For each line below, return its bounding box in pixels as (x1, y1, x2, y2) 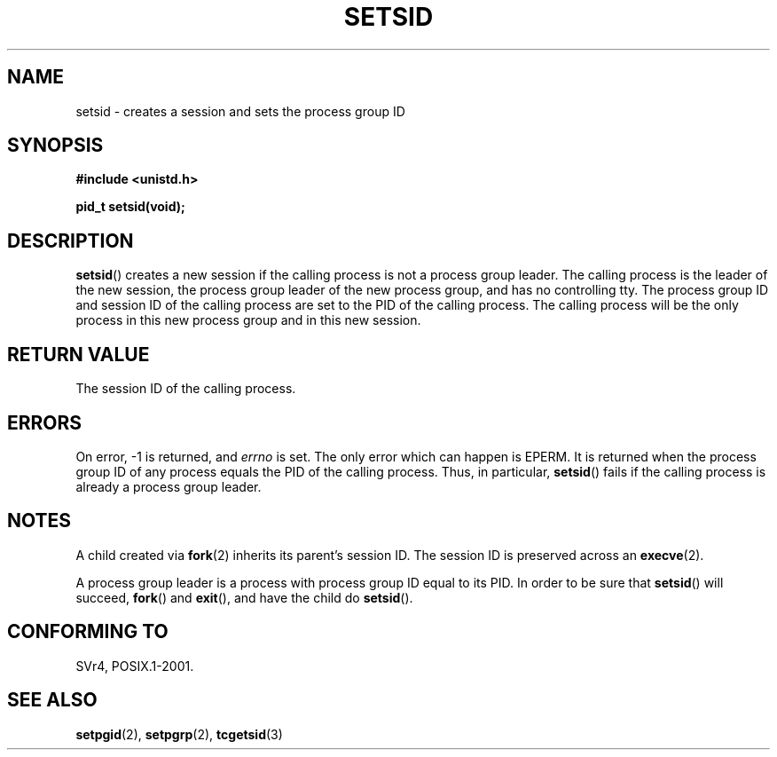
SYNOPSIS (7, 134, 104, 157)
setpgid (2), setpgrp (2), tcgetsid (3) (75, 726, 283, 742)
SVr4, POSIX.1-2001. (75, 658, 194, 674)
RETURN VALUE (7, 343, 150, 366)
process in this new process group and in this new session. (75, 312, 421, 328)
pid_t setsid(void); (75, 199, 185, 215)
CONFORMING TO (7, 620, 169, 643)
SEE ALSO (7, 689, 98, 712)
